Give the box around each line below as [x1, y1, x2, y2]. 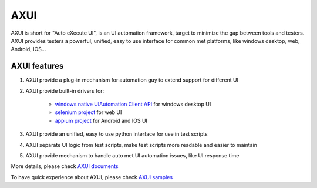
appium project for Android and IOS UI [55, 117, 148, 124]
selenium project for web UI [55, 109, 122, 116]
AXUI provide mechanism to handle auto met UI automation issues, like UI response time [25, 152, 240, 159]
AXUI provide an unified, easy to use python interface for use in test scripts [25, 130, 208, 137]
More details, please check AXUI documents [11, 163, 119, 170]
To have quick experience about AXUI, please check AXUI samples [11, 173, 173, 180]
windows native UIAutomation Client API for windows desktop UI [55, 100, 211, 108]
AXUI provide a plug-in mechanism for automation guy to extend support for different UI [25, 76, 239, 83]
